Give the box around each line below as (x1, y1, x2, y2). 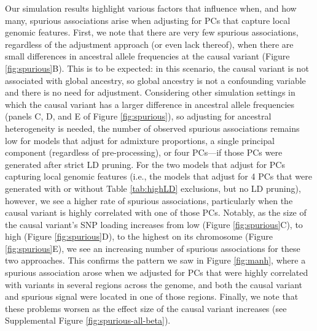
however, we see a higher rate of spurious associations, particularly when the (5, 194, 293, 207)
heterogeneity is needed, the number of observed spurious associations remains (5, 121, 300, 134)
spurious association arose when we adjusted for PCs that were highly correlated (5, 266, 308, 279)
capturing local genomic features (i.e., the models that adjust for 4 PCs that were (5, 170, 312, 183)
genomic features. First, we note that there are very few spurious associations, (5, 26, 299, 39)
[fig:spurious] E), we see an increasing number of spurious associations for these (5, 242, 300, 254)
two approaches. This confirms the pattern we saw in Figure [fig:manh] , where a (5, 254, 306, 267)
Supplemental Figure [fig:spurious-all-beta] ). (5, 314, 171, 327)
